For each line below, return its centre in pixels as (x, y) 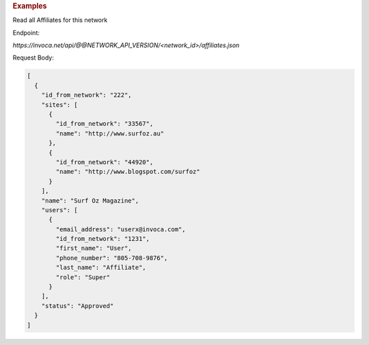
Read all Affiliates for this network (60, 20)
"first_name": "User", (94, 248)
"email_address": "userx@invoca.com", (121, 229)
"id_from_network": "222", (87, 95)
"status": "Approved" (78, 306)
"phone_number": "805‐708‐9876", (112, 258)
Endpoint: (26, 33)
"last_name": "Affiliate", (101, 268)
